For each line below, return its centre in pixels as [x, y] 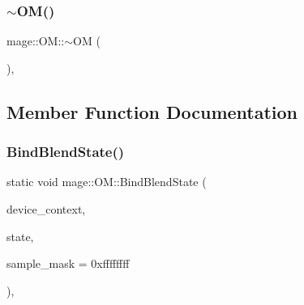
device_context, [46, 209]
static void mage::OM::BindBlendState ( [107, 182]
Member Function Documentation [152, 111]
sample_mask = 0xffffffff [68, 263]
